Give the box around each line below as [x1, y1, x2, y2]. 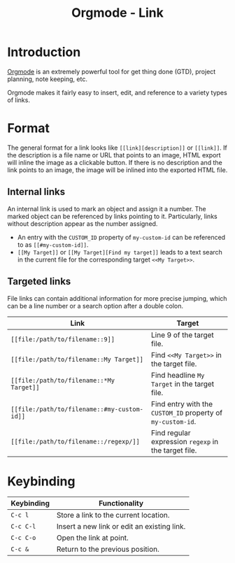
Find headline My [151, 370, 205, 380]
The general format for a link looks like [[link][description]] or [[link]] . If [7, 143, 227, 152]
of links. [7, 96, 30, 104]
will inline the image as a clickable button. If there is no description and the [7, 158, 222, 166]
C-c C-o [10, 534, 36, 542]
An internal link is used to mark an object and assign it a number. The [7, 204, 206, 213]
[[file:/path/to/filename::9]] [10, 335, 115, 343]
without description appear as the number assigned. [7, 219, 158, 228]
